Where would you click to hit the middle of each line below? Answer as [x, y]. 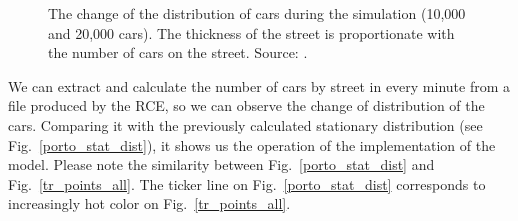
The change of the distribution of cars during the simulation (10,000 [257, 13]
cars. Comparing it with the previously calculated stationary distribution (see [245, 124]
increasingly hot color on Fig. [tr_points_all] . [149, 203]
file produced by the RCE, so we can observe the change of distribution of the [246, 105]
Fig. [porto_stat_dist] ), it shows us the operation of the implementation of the [252, 144]
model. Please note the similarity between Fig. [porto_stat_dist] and [221, 164]
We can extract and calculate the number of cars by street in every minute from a [259, 85]
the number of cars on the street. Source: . [178, 52]
